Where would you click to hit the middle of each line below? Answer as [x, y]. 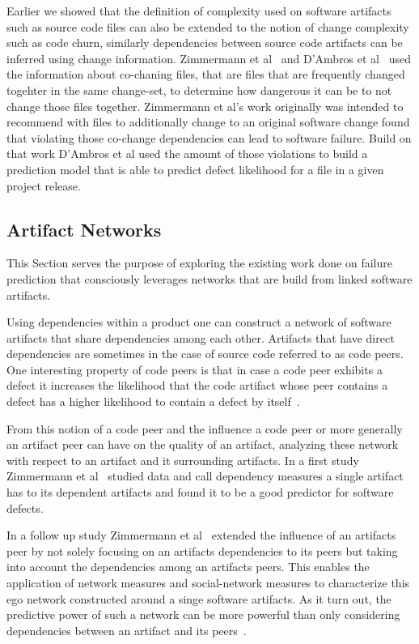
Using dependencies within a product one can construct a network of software [199, 322]
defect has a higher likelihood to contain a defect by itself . [153, 401]
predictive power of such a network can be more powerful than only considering [203, 614]
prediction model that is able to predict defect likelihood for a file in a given [195, 169]
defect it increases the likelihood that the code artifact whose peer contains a [197, 385]
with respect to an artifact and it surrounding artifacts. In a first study [183, 460]
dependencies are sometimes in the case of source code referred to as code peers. [205, 354]
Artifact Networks [84, 229]
